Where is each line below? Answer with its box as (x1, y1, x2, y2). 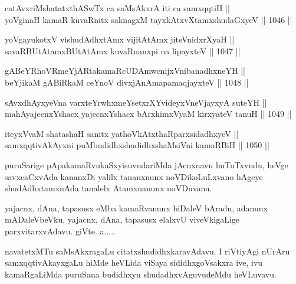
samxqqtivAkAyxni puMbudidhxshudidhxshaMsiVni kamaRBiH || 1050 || (5, 139, 269, 151)
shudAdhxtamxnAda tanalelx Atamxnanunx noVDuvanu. (5, 182, 212, 194)
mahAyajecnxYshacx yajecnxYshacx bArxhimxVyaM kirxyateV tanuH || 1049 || (5, 107, 292, 120)
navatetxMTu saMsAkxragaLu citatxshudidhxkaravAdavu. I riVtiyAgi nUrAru (5, 244, 290, 257)
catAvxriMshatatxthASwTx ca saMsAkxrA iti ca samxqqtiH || (5, 2, 230, 14)
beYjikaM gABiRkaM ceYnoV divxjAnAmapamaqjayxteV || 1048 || (5, 76, 249, 88)
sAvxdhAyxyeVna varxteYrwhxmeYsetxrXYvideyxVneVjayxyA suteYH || (5, 96, 267, 108)
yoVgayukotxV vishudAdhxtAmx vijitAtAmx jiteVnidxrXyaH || (5, 33, 235, 45)
